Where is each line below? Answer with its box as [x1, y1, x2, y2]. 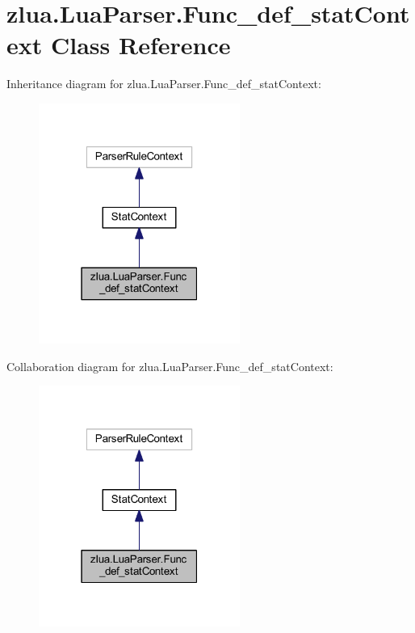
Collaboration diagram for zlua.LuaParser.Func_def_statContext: [6, 357, 333, 374]
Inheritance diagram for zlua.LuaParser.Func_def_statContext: [6, 75, 321, 92]
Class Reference [50, 28, 231, 61]
